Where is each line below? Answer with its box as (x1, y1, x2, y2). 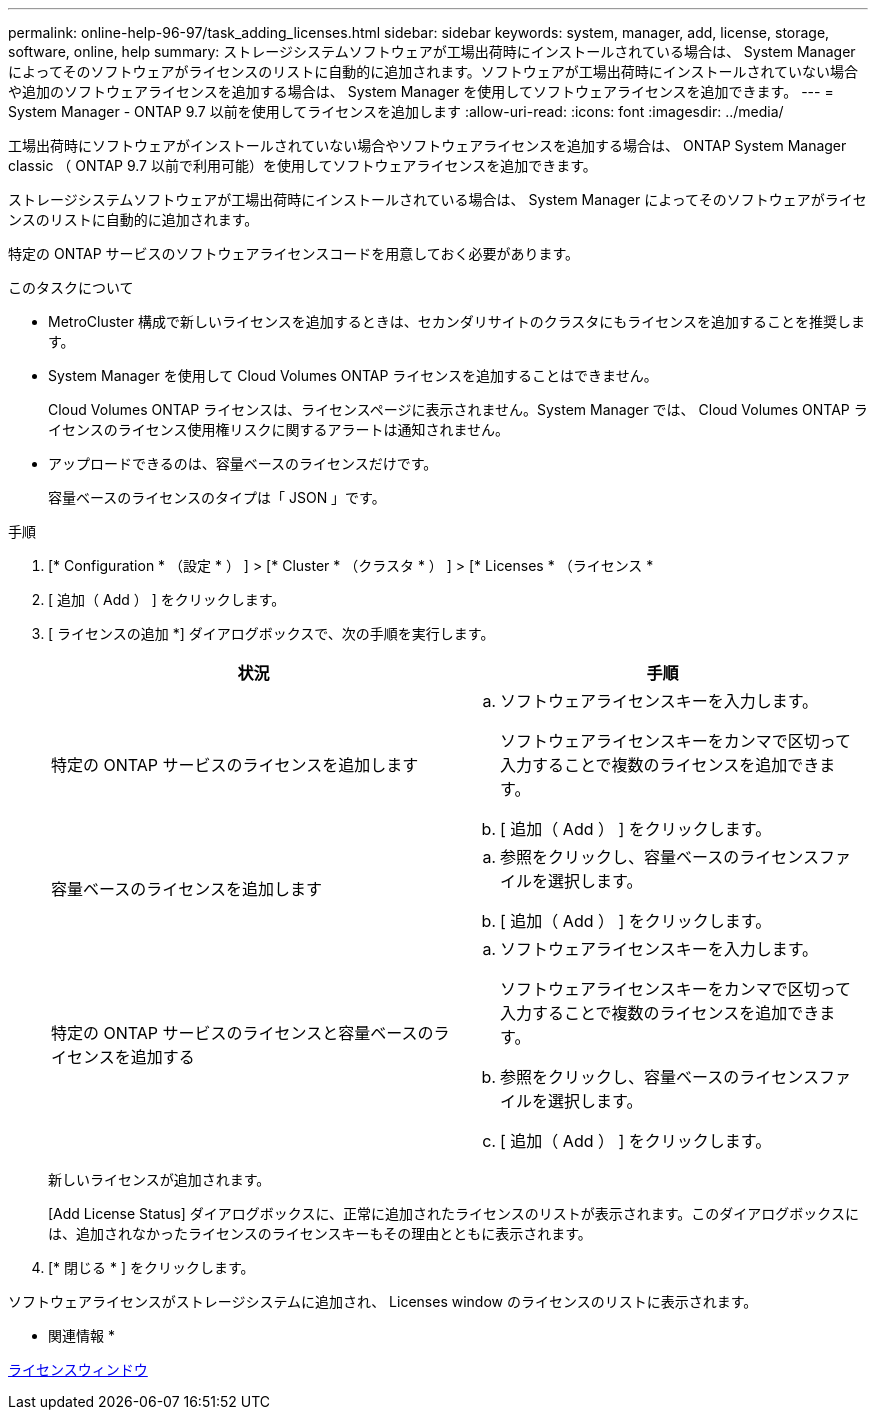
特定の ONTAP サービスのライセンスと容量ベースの (51, 1023, 434, 1043)
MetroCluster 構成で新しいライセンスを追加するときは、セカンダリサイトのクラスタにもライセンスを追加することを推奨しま (48, 313, 866, 330)
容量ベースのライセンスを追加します (51, 879, 322, 899)
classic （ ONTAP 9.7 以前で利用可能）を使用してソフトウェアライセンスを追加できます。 (8, 157, 597, 174)
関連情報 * (48, 1327, 115, 1344)
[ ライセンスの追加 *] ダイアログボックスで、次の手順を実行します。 (48, 625, 495, 642)
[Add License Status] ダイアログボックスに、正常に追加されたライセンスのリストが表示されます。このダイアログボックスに (48, 1205, 859, 1222)
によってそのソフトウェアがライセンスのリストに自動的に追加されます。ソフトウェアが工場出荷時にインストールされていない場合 (8, 63, 859, 80)
